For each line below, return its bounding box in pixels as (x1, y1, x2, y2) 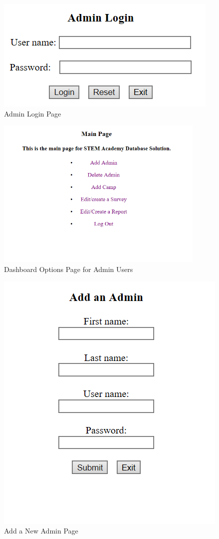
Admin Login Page (4, 108, 61, 118)
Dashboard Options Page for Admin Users (4, 263, 133, 274)
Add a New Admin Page (4, 525, 78, 536)
